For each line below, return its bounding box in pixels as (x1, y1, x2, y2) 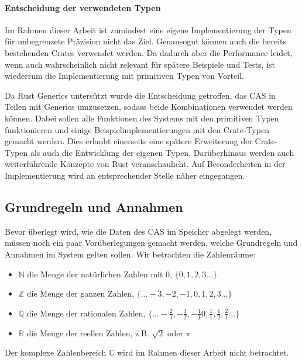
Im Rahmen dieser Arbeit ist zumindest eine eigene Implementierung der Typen (5, 23, 291, 36)
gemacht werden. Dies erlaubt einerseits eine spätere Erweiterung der (5, 135, 252, 147)
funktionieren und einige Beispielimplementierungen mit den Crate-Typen (5, 123, 269, 135)
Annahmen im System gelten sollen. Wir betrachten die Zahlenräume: (5, 248, 256, 260)
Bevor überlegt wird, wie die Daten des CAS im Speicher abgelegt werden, (5, 225, 272, 237)
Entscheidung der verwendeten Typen (5, 1, 161, 13)
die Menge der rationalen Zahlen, (26, 307, 146, 319)
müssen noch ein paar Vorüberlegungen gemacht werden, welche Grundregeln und (5, 236, 298, 249)
